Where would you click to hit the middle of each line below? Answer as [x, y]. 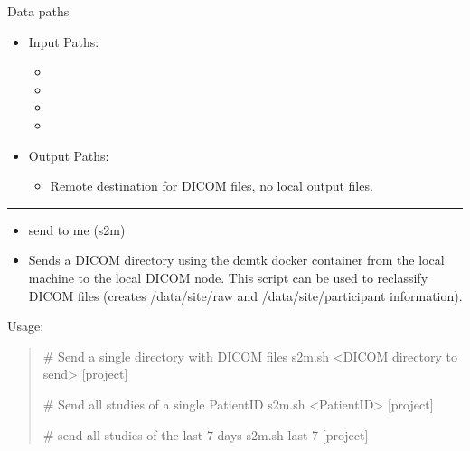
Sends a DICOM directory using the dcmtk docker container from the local [236, 260]
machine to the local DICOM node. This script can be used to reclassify [228, 277]
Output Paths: [69, 155]
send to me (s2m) [77, 229]
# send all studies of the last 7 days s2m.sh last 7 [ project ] [206, 434]
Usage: [26, 326]
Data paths [38, 11]
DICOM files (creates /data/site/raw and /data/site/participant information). [245, 295]
